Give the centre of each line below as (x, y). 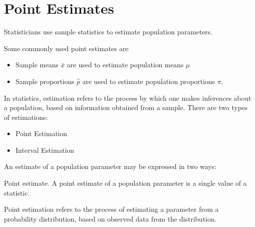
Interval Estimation (45, 150)
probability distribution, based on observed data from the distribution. (110, 218)
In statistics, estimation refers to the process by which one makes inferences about (128, 98)
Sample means (37, 65)
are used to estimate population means (125, 65)
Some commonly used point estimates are (66, 48)
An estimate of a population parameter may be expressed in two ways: (110, 166)
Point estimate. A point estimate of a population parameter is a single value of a (126, 183)
